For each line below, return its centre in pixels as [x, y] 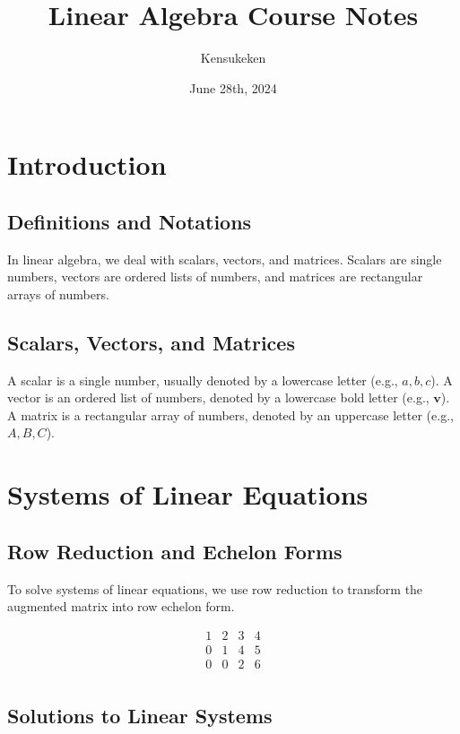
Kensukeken [233, 58]
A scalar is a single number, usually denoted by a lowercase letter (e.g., [203, 380]
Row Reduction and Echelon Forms [175, 551]
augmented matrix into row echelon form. [121, 606]
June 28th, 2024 [233, 87]
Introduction [87, 164]
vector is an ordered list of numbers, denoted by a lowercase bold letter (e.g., [218, 397]
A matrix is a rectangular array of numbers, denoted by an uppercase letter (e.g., [230, 414]
